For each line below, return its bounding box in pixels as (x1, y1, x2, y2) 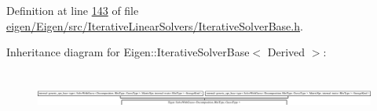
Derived (267, 44, 306, 60)
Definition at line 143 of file (6, 2, 139, 18)
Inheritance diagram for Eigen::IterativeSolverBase (6, 44, 250, 60)
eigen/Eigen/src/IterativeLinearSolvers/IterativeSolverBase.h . (6, 17, 303, 34)
